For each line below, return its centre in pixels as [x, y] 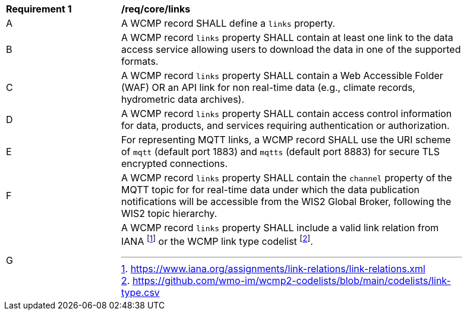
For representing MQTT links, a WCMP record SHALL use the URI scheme [286, 140]
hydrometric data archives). [183, 99]
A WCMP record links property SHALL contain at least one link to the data [287, 37]
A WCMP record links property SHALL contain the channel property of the [287, 178]
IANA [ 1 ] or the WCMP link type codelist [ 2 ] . [217, 241]
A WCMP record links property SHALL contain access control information [287, 114]
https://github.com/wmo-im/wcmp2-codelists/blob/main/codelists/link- [291, 281]
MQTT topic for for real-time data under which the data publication [270, 190]
